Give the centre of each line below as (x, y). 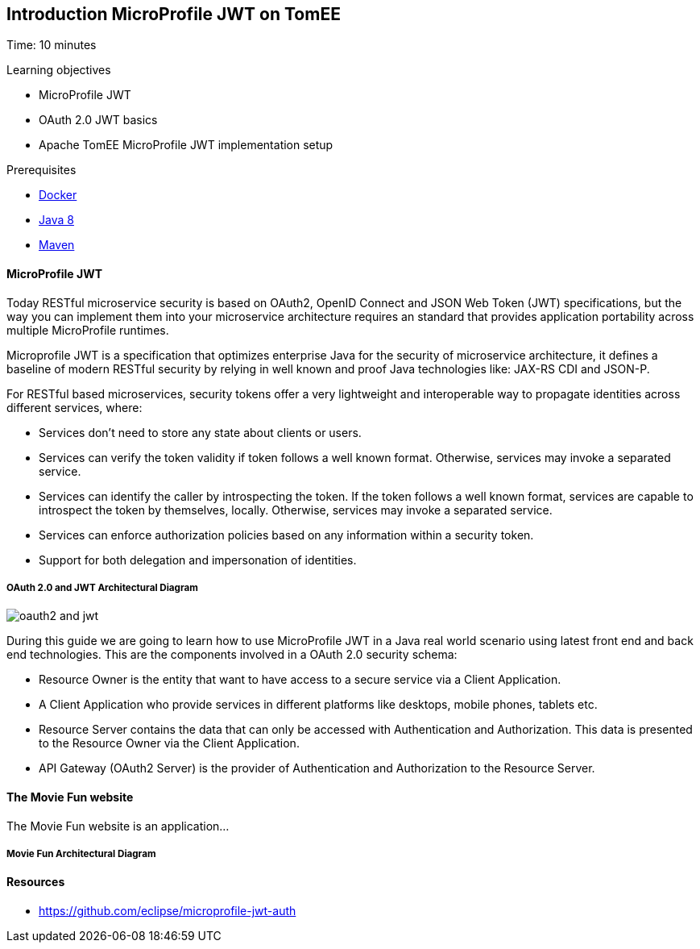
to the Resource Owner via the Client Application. (169, 743)
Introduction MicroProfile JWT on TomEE (174, 14)
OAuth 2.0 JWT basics (98, 120)
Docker (58, 195)
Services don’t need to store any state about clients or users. (200, 432)
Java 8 (56, 220)
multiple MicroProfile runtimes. (88, 330)
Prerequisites (41, 170)
